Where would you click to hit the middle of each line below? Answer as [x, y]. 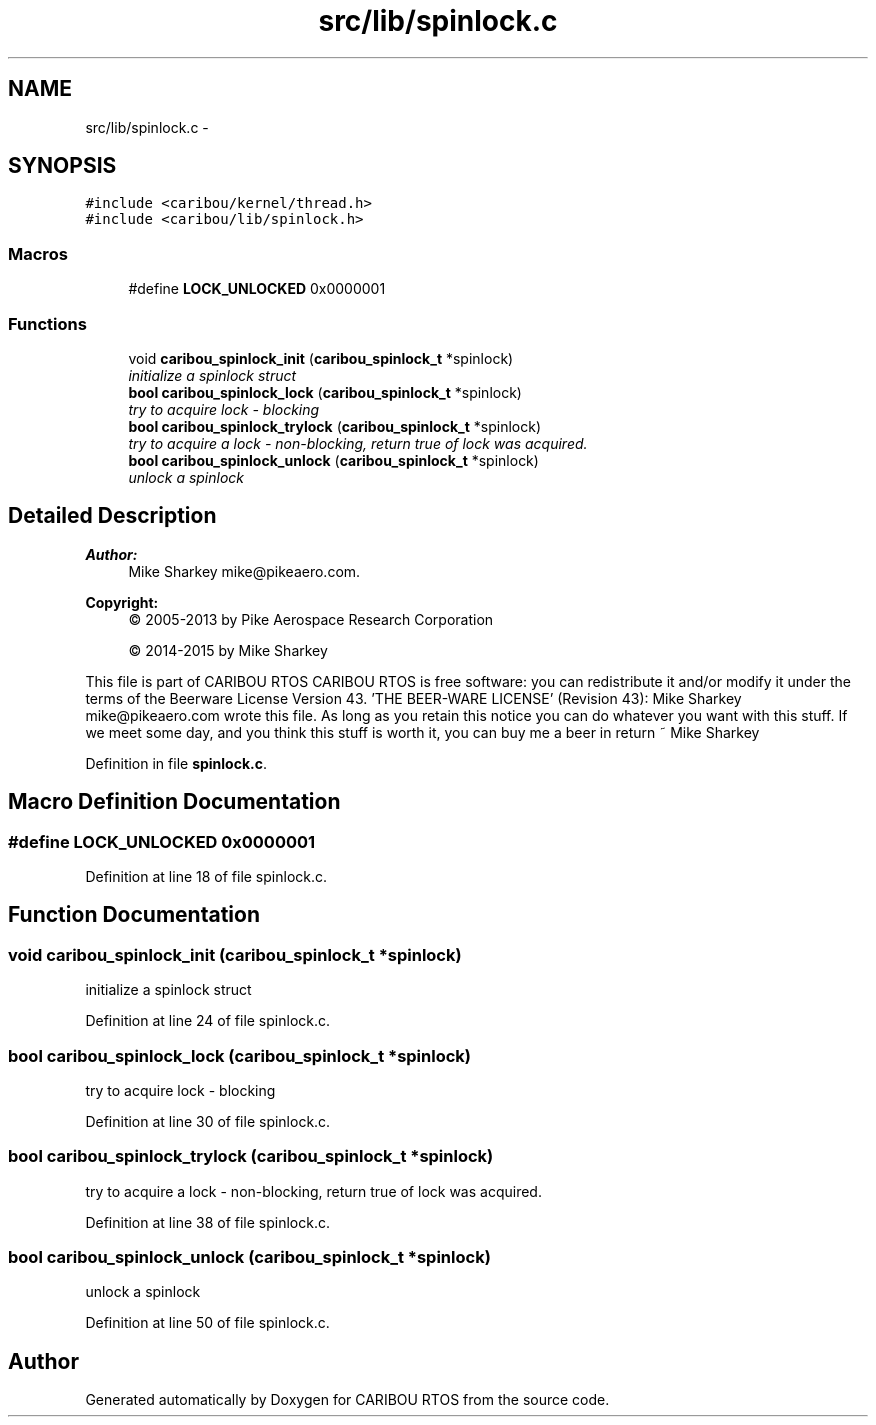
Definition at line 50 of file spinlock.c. [207, 1323]
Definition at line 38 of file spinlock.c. [207, 1222]
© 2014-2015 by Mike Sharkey [228, 650]
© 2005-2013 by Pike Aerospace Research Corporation [311, 619]
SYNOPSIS [62, 166]
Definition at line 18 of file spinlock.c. [206, 876]
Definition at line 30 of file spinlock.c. [208, 1121]
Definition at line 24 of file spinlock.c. [208, 1021]
